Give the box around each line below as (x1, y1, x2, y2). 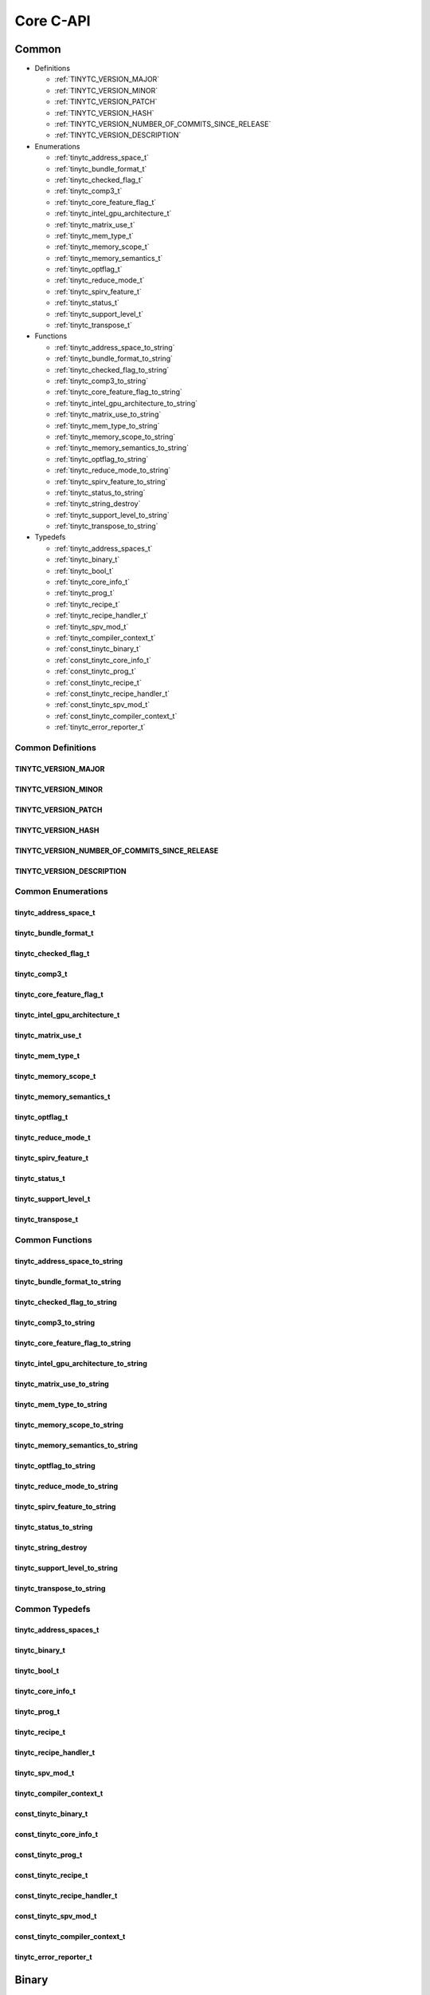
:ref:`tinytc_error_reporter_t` (54, 722, 147, 732)
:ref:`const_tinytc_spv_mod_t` (54, 700, 150, 709)
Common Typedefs (14, 1603, 91, 1614)
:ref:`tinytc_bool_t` (54, 566, 115, 575)
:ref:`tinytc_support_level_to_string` (54, 510, 170, 519)
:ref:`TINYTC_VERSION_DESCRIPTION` (54, 130, 182, 140)
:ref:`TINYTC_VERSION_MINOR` (54, 85, 158, 95)
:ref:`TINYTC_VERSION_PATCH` (54, 97, 158, 107)
